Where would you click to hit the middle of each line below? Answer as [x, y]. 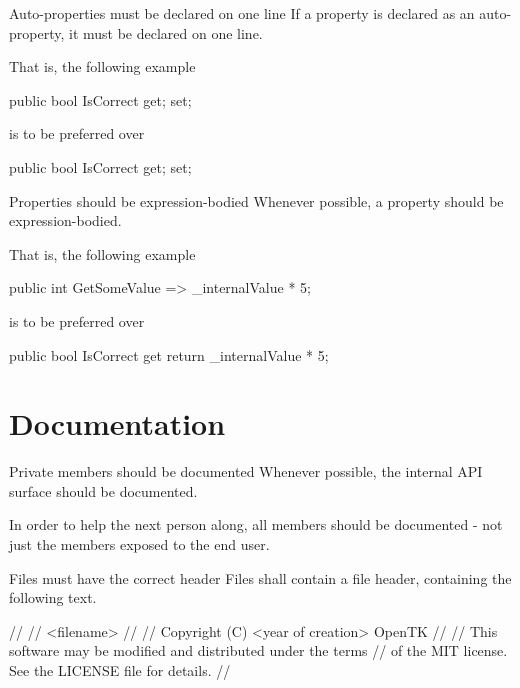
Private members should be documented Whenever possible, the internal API [246, 471]
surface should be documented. [103, 490]
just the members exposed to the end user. [139, 544]
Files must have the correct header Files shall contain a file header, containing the [260, 577]
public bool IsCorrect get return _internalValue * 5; [169, 354]
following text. [53, 597]
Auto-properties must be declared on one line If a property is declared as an [242, 13]
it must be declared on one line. [165, 32]
